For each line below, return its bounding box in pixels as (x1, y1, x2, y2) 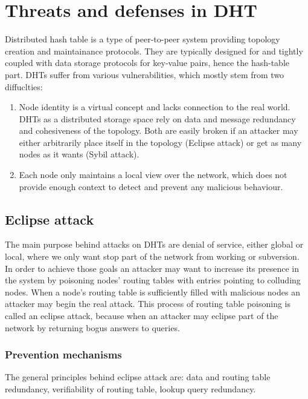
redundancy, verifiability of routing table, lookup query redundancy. (5, 383, 256, 395)
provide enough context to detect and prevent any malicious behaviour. (19, 180, 283, 193)
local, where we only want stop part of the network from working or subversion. (5, 250, 300, 263)
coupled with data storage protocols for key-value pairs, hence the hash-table (5, 56, 290, 69)
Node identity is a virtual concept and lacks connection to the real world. (19, 101, 290, 113)
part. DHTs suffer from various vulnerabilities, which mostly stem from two (5, 68, 284, 81)
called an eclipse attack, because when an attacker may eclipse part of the (5, 309, 278, 322)
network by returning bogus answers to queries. (5, 321, 180, 334)
